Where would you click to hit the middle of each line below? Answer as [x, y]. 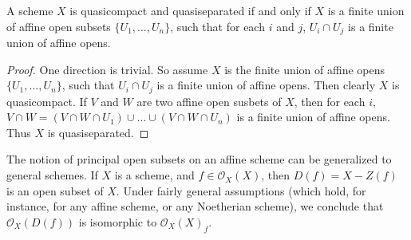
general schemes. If [52, 175]
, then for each [330, 101]
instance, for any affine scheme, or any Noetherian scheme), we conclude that [195, 206]
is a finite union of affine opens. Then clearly [266, 85]
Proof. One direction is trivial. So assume [107, 69]
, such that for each [217, 26]
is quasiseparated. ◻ [98, 132]
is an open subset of [55, 190]
